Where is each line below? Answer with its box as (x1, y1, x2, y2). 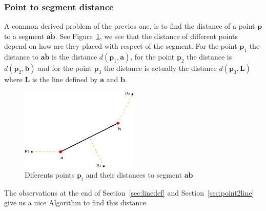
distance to (4, 51, 38, 62)
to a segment (4, 30, 45, 41)
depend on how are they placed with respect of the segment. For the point (4, 41, 237, 51)
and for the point (38, 63, 92, 73)
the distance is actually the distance (104, 63, 217, 73)
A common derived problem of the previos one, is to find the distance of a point (4, 21, 255, 31)
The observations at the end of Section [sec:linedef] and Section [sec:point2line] (4, 187, 254, 198)
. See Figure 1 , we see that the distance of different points (55, 30, 238, 41)
